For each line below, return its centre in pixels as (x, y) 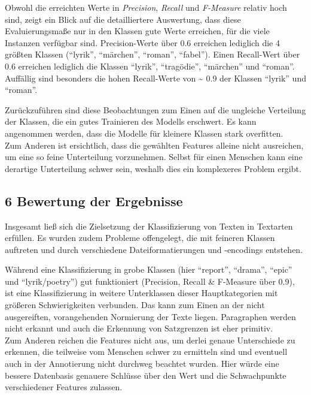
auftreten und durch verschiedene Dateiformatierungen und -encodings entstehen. (154, 249)
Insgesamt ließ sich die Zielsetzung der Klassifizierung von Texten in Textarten (149, 226)
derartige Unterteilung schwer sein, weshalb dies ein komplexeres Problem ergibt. (153, 168)
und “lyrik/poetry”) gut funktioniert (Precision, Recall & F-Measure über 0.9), (150, 281)
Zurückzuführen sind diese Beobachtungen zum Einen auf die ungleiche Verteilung (155, 109)
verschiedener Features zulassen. (64, 387)
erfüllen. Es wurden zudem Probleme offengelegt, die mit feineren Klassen (140, 238)
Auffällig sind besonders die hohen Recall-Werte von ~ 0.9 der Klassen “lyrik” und (155, 78)
